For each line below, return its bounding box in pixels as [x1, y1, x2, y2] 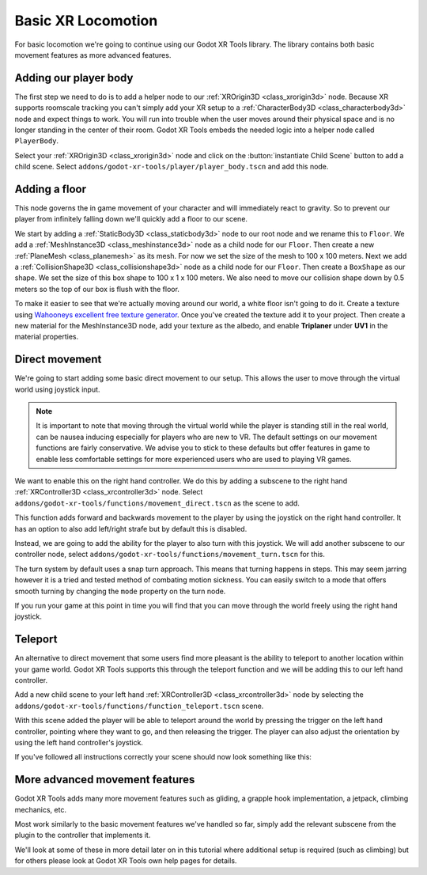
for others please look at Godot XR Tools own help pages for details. [14, 856, 237, 866]
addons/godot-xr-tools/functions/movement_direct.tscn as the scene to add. [14, 498, 300, 508]
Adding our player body [14, 71, 134, 85]
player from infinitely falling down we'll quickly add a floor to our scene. [14, 214, 248, 224]
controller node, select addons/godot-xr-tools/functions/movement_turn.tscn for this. [14, 550, 326, 559]
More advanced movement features [14, 773, 195, 786]
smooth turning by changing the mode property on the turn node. [14, 586, 226, 596]
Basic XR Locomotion [14, 12, 158, 29]
